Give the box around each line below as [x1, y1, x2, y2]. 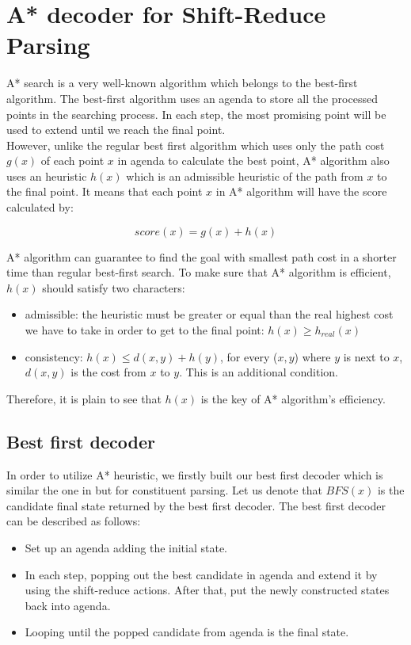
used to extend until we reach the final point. [6, 121, 226, 138]
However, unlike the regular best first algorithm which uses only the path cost [6, 136, 385, 153]
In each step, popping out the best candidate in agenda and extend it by [25, 566, 378, 582]
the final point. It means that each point [6, 183, 203, 200]
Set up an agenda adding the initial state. [25, 539, 228, 555]
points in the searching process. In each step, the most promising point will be [6, 105, 386, 122]
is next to [343, 348, 390, 364]
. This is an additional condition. [179, 364, 338, 380]
